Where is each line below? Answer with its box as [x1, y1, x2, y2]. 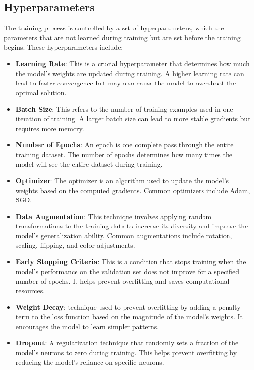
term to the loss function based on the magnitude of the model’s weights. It [15, 312, 243, 322]
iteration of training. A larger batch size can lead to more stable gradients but [15, 113, 251, 123]
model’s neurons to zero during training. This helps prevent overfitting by [15, 347, 237, 357]
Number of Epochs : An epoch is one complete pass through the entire [15, 140, 234, 150]
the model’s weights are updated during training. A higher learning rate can [15, 68, 244, 78]
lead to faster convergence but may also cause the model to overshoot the [15, 78, 236, 88]
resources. [15, 285, 45, 295]
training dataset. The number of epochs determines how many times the [15, 149, 232, 159]
